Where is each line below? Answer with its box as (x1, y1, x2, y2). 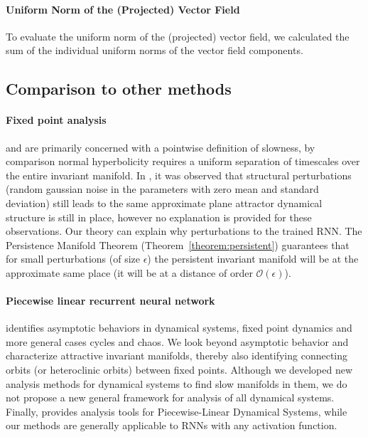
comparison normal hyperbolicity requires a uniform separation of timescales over (6, 154, 360, 169)
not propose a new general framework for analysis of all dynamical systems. (6, 390, 335, 405)
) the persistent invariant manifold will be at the (147, 251, 359, 266)
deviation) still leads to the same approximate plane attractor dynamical (6, 195, 323, 210)
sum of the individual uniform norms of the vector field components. (6, 43, 303, 58)
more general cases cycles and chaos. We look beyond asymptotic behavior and (6, 334, 349, 349)
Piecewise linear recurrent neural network (6, 293, 215, 308)
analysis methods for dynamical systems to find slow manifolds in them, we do (6, 376, 347, 391)
